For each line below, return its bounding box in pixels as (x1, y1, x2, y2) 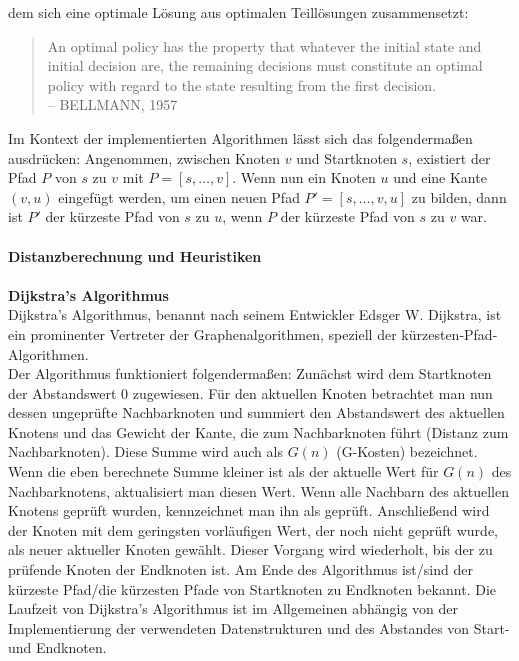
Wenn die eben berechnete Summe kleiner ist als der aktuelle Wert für (8, 461, 439, 482)
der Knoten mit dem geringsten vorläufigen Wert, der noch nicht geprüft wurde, (8, 519, 498, 540)
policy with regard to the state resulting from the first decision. (47, 74, 437, 95)
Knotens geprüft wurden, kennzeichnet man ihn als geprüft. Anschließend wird (8, 500, 490, 521)
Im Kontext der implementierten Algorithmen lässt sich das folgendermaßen (8, 127, 473, 148)
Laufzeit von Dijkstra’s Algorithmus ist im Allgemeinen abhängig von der (8, 598, 459, 619)
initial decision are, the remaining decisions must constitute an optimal (47, 55, 483, 76)
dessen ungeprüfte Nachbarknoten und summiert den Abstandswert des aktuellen (8, 402, 505, 423)
